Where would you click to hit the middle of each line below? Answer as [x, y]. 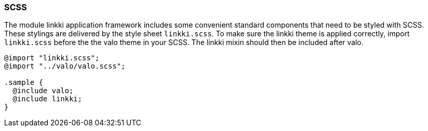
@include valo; [43, 91]
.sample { [24, 83]
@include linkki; [47, 99]
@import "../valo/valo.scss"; [65, 66]
